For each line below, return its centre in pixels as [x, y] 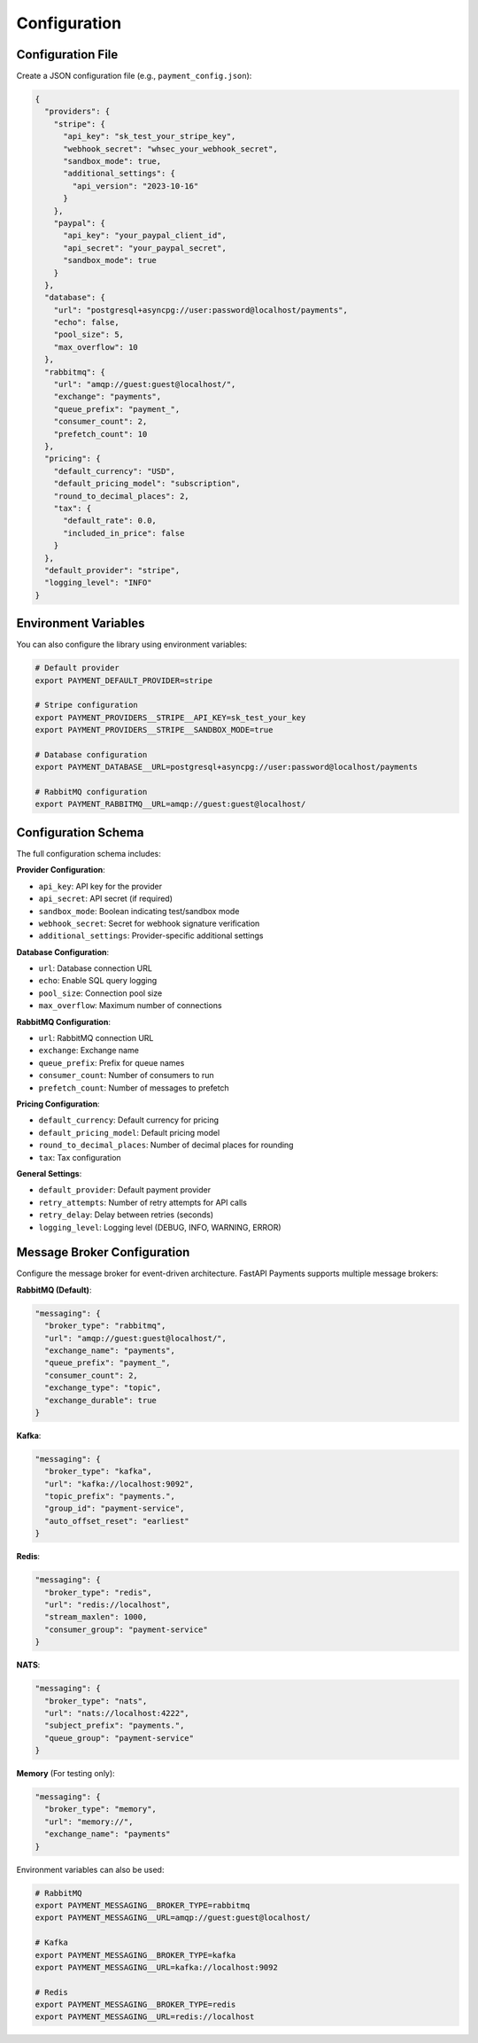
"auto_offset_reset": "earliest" [117, 1521]
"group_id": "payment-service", [115, 1509]
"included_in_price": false [124, 533]
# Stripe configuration [87, 705]
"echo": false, [86, 322]
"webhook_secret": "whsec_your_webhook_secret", [170, 149]
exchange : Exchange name [89, 1051]
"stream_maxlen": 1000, [96, 1617]
